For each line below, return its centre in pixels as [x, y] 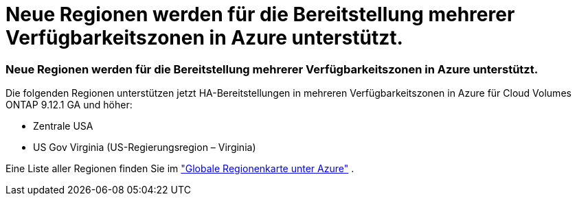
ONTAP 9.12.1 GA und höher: [69, 105]
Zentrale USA [63, 126]
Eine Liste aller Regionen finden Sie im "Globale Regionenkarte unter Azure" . [180, 169]
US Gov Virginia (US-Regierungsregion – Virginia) [145, 147]
